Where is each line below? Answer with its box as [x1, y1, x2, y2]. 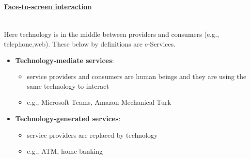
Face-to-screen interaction [4, 1, 92, 11]
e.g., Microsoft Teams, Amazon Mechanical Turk [27, 97, 171, 107]
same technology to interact [27, 80, 109, 91]
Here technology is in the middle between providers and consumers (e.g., [4, 29, 219, 39]
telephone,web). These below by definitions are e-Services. [4, 38, 176, 48]
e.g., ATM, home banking [27, 146, 103, 156]
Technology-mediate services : [15, 55, 114, 65]
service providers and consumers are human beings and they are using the [27, 71, 247, 81]
